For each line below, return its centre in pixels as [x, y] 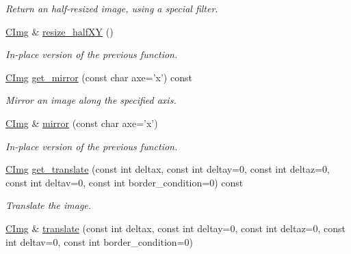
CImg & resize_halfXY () [60, 31]
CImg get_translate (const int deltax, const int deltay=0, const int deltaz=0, [168, 169]
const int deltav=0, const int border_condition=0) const [125, 182]
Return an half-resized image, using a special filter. [112, 8]
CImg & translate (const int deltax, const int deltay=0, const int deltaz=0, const [176, 228]
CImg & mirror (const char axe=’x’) [82, 123]
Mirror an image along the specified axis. [91, 100]
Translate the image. [49, 205]
